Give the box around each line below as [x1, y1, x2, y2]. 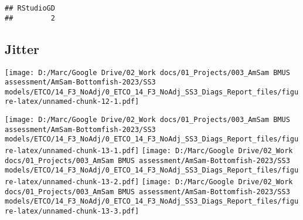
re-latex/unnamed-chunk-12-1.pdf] [5, 97, 139, 106]
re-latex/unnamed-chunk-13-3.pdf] [5, 207, 139, 216]
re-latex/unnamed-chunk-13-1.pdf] [5, 147, 139, 155]
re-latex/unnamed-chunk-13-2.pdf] [5, 178, 139, 187]
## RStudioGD [5, 4, 55, 12]
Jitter [5, 39, 39, 57]
